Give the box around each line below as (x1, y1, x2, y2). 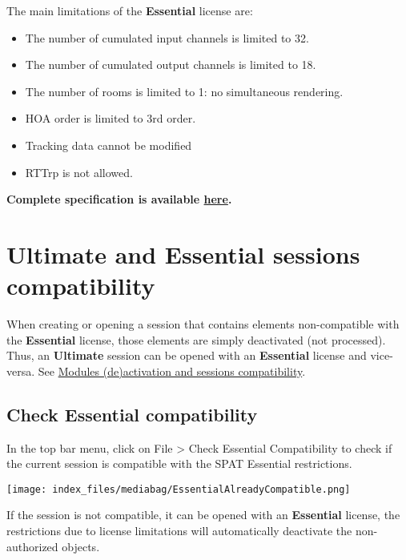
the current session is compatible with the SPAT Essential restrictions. (6, 455, 352, 472)
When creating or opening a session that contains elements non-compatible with (6, 316, 400, 332)
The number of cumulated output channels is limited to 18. (25, 56, 316, 73)
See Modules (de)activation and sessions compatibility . (38, 362, 306, 379)
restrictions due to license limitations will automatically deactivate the (6, 522, 352, 539)
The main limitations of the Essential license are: (6, 2, 253, 18)
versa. (6, 362, 35, 379)
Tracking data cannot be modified (25, 136, 192, 153)
